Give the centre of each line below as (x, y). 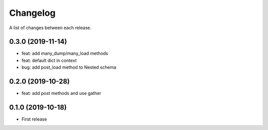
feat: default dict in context (49, 60)
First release (34, 119)
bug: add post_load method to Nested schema (69, 67)
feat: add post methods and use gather (62, 93)
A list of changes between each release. (50, 28)
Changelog (32, 13)
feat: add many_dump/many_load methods (65, 53)
